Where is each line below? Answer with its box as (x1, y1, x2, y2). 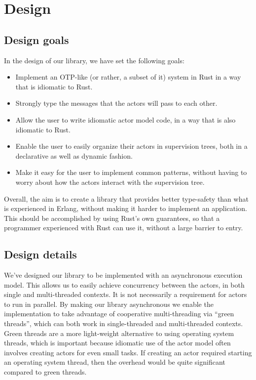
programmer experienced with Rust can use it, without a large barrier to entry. (4, 222, 243, 233)
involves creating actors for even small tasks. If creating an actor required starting (4, 347, 252, 357)
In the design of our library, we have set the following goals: (4, 55, 184, 65)
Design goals (4, 32, 69, 47)
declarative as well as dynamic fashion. (15, 150, 133, 161)
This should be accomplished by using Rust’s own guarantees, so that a (4, 212, 220, 223)
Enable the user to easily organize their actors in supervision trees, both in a (15, 141, 248, 151)
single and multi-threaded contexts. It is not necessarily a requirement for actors (4, 289, 247, 299)
